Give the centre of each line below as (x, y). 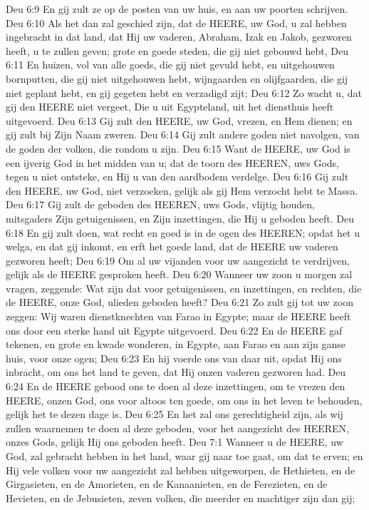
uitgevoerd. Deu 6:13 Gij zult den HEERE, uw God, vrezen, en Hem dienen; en (179, 120)
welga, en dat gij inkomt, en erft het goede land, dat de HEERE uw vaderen (172, 246)
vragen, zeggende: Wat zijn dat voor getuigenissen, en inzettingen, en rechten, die (184, 288)
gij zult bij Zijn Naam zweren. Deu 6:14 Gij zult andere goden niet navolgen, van (183, 134)
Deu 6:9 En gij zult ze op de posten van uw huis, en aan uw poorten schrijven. (177, 9)
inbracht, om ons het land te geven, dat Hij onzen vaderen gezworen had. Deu (176, 372)
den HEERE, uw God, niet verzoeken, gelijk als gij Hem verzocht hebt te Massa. (182, 190)
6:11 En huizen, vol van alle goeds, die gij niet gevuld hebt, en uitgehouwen (170, 65)
